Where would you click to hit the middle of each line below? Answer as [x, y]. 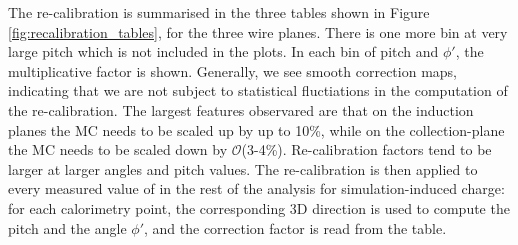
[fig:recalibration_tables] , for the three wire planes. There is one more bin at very [258, 31]
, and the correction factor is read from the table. [295, 227]
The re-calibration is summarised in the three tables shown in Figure [219, 12]
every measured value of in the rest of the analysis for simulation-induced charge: [256, 188]
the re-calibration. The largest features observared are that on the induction [241, 109]
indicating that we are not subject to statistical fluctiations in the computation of [258, 90]
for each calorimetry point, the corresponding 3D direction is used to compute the [259, 207]
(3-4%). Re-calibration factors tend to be [366, 149]
